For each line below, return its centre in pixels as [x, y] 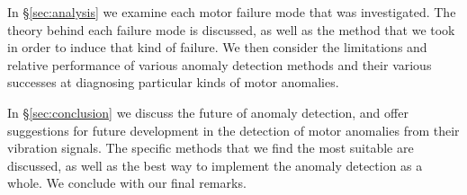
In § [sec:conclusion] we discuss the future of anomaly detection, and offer [208, 112]
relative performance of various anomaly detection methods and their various [220, 64]
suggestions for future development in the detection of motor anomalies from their [233, 130]
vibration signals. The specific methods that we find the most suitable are [211, 148]
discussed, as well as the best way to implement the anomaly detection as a [215, 165]
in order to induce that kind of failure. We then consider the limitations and [217, 47]
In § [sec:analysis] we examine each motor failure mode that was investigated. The [232, 12]
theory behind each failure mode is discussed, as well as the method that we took [231, 29]
